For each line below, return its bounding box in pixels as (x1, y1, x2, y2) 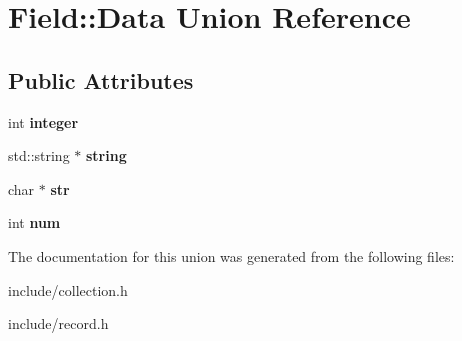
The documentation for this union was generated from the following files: (8, 245, 455, 266)
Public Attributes (8, 64, 194, 95)
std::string (8, 145, 70, 166)
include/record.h (8, 313, 109, 334)
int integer (8, 111, 79, 132)
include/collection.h (8, 279, 128, 300)
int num (8, 212, 61, 233)
